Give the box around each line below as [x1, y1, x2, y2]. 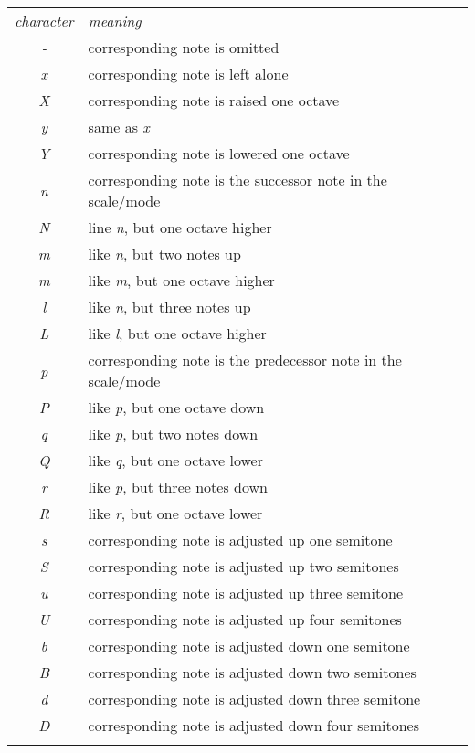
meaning [88, 10, 142, 31]
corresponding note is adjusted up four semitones [88, 609, 402, 630]
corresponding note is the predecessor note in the [88, 349, 402, 370]
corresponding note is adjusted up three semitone [88, 582, 404, 603]
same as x [88, 116, 150, 137]
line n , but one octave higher [88, 217, 272, 238]
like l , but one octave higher [88, 323, 267, 344]
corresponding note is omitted [88, 37, 280, 58]
